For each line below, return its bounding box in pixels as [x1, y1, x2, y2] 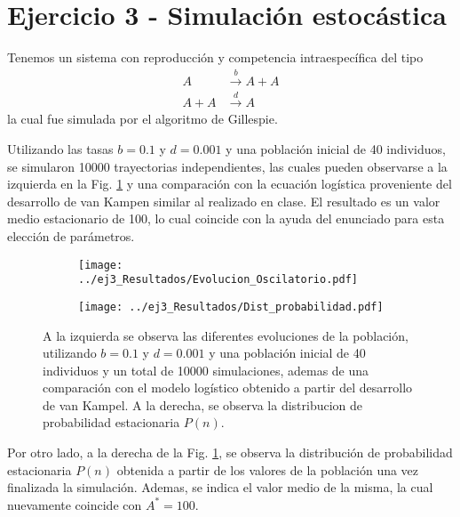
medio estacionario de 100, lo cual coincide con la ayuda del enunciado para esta [7, 209, 445, 228]
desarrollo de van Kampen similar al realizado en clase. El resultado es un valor [7, 191, 440, 210]
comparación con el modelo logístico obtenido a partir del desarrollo [43, 378, 413, 397]
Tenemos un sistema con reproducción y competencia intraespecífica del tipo [7, 48, 424, 67]
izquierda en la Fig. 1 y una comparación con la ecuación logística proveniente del [7, 174, 452, 193]
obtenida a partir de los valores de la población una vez [116, 460, 419, 479]
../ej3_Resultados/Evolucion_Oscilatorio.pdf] [78, 273, 358, 287]
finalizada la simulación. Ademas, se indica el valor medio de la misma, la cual [7, 478, 433, 497]
